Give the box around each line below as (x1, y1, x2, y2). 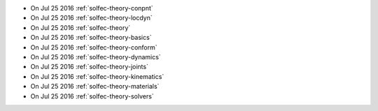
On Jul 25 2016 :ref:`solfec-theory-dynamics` (30, 52, 161, 61)
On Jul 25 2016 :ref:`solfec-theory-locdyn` (30, 14, 153, 22)
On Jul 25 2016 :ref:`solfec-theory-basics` (30, 34, 152, 42)
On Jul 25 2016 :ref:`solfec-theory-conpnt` (30, 4, 153, 12)
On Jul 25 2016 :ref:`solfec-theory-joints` (30, 63, 148, 71)
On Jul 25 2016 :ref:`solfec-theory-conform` (30, 43, 157, 52)
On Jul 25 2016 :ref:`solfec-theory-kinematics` (30, 72, 164, 80)
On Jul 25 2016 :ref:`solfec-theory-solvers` (30, 91, 154, 101)
